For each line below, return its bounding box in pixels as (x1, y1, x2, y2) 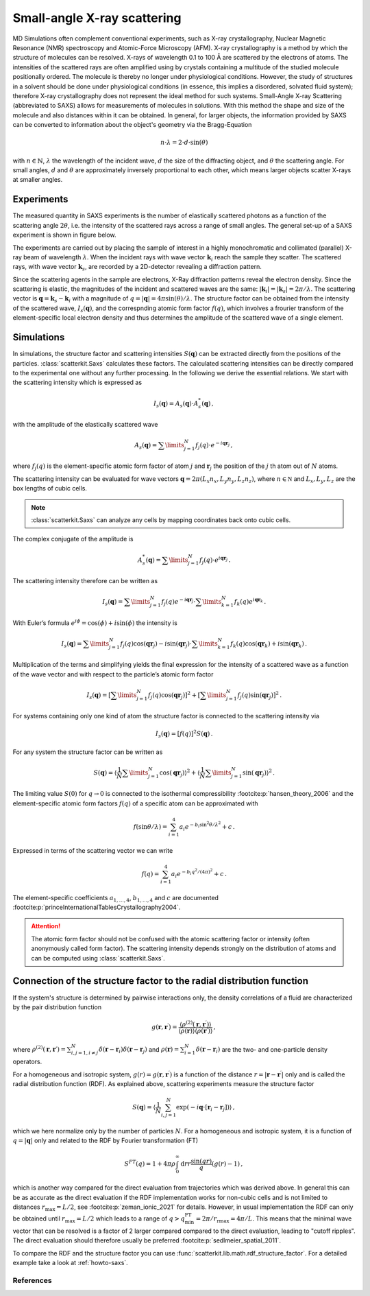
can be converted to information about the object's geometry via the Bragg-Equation (12, 121, 252, 129)
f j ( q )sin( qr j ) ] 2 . (237, 690, 282, 700)
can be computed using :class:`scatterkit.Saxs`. (31, 954, 166, 962)
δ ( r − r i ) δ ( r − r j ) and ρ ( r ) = (98, 1045, 180, 1055)
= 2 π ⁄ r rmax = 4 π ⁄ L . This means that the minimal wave (195, 1214, 352, 1224)
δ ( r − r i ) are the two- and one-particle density (195, 1045, 328, 1055)
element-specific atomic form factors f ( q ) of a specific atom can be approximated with (12, 799, 258, 808)
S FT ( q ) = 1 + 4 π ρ (124, 1159, 176, 1168)
